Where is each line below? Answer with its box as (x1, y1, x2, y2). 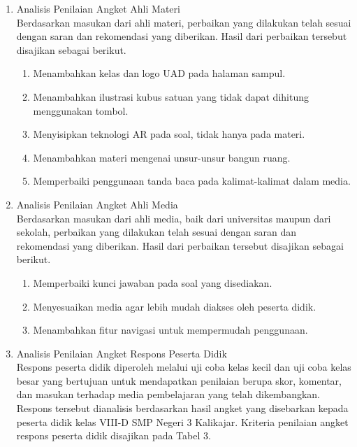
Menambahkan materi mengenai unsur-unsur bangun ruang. (33, 150, 291, 164)
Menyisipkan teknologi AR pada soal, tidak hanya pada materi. (33, 127, 305, 141)
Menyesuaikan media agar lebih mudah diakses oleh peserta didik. (33, 299, 316, 313)
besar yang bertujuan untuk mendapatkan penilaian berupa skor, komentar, (16, 373, 342, 388)
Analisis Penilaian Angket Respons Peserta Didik (16, 346, 227, 360)
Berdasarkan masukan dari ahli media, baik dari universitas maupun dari (16, 211, 331, 225)
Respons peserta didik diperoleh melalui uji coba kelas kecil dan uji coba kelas (16, 360, 351, 374)
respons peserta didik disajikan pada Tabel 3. (16, 428, 211, 443)
